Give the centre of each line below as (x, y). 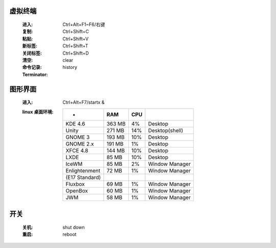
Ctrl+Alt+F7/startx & (84, 103)
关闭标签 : (32, 53)
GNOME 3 (78, 137)
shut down (74, 227)
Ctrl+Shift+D (76, 53)
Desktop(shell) (166, 130)
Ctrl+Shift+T (75, 46)
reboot (70, 234)
